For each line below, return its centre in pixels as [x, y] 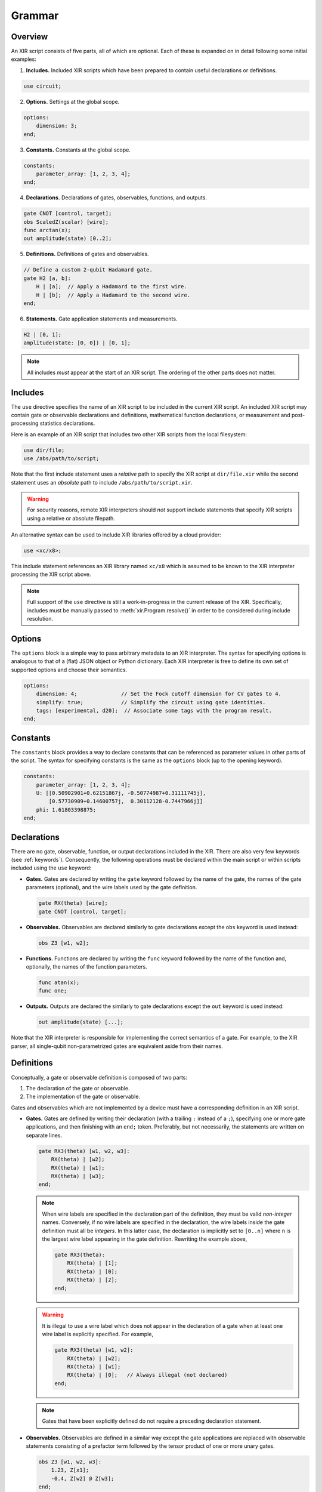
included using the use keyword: [51, 868]
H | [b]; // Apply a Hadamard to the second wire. [113, 295]
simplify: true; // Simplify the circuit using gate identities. [151, 702]
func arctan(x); [47, 230]
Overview [30, 37]
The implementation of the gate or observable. [83, 1097]
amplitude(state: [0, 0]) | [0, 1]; [77, 343]
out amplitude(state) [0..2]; [68, 238]
